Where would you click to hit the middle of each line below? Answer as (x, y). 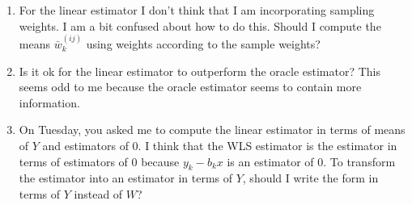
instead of (98, 193)
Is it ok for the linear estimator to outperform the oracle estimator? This (200, 71)
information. (49, 102)
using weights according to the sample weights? (203, 44)
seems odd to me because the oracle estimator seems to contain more (190, 87)
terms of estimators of (73, 161)
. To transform (359, 161)
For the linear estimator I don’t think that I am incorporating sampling (197, 10)
